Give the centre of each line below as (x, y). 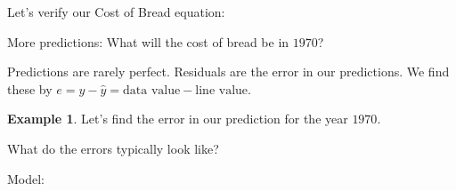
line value (222, 90)
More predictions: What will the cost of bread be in (148, 41)
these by (30, 88)
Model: (26, 178)
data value (152, 90)
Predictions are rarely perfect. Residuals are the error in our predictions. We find (228, 72)
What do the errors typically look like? (113, 148)
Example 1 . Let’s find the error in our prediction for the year (178, 119)
